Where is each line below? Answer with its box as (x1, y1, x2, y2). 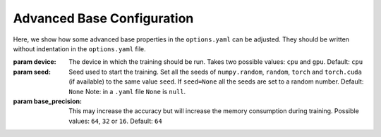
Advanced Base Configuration (13, 11, 194, 26)
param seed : (13, 67, 51, 76)
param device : (13, 58, 56, 66)
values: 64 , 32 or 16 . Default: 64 (68, 117, 162, 125)
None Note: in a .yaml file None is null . (68, 87, 186, 96)
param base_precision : (13, 97, 83, 105)
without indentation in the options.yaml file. (13, 44, 146, 53)
